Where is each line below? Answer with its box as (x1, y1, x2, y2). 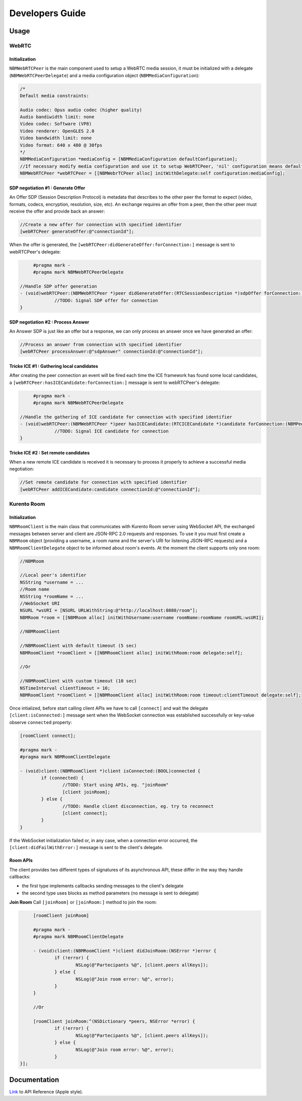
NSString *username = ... (20, 579, 84, 585)
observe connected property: (9, 719, 72, 725)
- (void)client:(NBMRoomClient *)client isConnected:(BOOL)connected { (20, 768, 201, 773)
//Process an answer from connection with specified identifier (20, 342, 182, 347)
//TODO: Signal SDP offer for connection (54, 297, 158, 303)
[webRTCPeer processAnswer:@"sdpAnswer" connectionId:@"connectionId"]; (20, 349, 203, 355)
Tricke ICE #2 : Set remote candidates (9, 449, 90, 456)
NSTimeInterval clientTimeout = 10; (20, 685, 111, 691)
